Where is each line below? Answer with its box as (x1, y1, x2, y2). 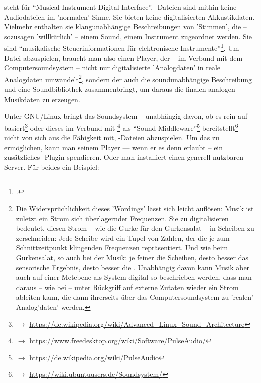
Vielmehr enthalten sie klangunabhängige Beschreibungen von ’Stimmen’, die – (4, 21, 247, 32)
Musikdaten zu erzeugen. (4, 93, 80, 104)
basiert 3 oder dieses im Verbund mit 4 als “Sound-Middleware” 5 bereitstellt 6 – (4, 121, 244, 133)
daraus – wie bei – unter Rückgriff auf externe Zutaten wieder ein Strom (16, 281, 239, 292)
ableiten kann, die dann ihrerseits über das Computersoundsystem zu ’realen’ (16, 292, 253, 302)
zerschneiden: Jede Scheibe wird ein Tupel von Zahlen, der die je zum (16, 232, 230, 243)
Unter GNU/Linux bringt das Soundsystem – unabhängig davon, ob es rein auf (4, 111, 247, 121)
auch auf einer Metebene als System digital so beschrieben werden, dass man (16, 272, 252, 282)
